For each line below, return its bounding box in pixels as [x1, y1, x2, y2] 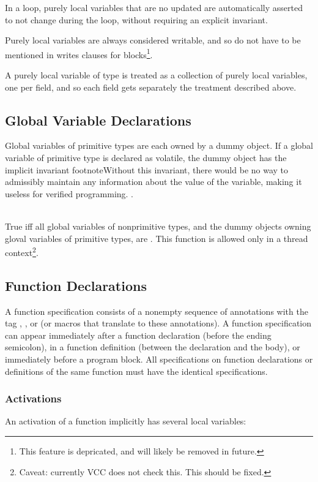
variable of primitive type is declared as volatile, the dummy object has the [5, 151, 287, 164]
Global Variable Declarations [5, 110, 191, 129]
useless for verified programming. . [5, 187, 134, 200]
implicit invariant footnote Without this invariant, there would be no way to [5, 163, 289, 176]
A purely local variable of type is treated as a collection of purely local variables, [5, 69, 308, 81]
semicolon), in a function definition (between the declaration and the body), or [5, 341, 300, 353]
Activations [5, 391, 62, 406]
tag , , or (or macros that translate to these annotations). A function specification [5, 317, 312, 329]
